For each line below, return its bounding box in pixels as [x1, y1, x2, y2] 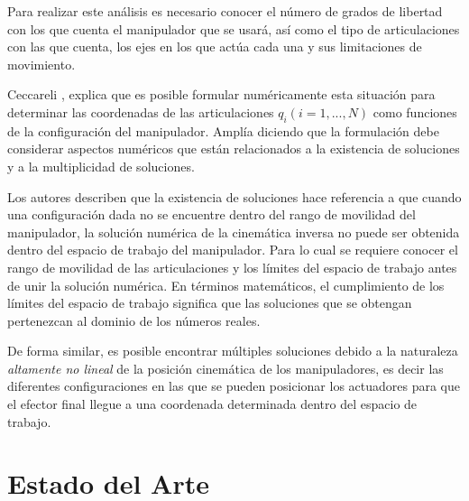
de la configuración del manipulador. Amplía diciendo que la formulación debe [7, 121, 439, 140]
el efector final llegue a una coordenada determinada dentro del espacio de [7, 394, 418, 413]
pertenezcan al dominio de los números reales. [7, 311, 261, 329]
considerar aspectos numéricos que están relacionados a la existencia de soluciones [7, 139, 460, 158]
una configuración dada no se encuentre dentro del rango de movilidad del [7, 205, 416, 224]
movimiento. [7, 54, 76, 73]
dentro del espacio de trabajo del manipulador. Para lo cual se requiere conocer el [7, 240, 458, 259]
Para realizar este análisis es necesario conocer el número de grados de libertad [7, 2, 443, 20]
